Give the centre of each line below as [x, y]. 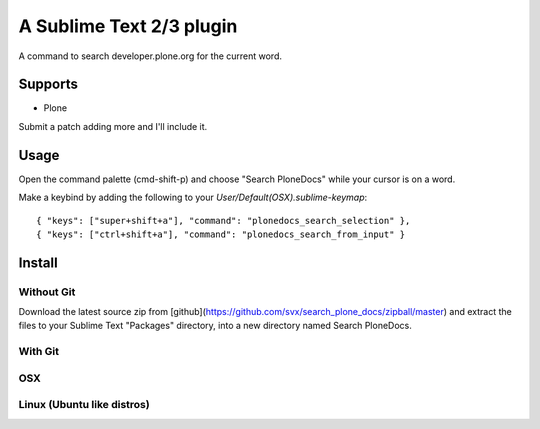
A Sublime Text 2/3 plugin [128, 26]
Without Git [47, 292]
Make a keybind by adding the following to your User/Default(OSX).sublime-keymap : [193, 197]
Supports [48, 84]
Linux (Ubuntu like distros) [84, 405]
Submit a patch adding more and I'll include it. [113, 126]
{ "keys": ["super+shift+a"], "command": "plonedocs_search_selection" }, [223, 220]
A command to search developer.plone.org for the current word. [150, 56]
